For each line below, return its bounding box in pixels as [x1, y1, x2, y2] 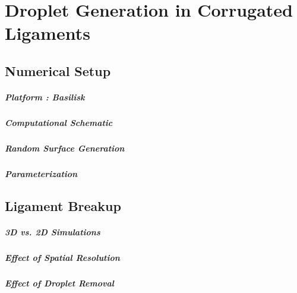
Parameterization [5, 167, 78, 179]
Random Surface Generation [5, 141, 125, 154]
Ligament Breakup [5, 196, 121, 215]
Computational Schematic [5, 116, 113, 128]
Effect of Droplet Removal [5, 276, 114, 289]
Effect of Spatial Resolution [5, 251, 120, 263]
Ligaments [5, 21, 90, 45]
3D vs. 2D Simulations [5, 225, 100, 238]
